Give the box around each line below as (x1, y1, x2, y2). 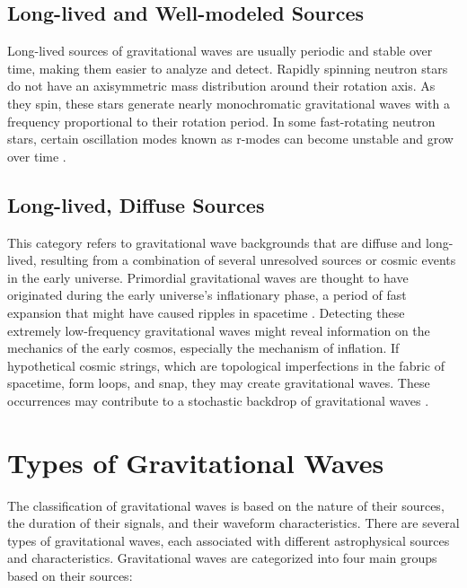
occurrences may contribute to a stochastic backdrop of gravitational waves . (7, 391, 429, 409)
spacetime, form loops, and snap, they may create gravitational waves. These (7, 373, 430, 392)
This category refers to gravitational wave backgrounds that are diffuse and (7, 233, 422, 251)
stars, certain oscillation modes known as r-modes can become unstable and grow (7, 129, 454, 148)
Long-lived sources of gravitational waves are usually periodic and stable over (7, 41, 433, 60)
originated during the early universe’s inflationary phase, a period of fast (7, 285, 407, 304)
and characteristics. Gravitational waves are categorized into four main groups (7, 549, 437, 567)
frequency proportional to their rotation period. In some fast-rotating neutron (7, 111, 436, 130)
